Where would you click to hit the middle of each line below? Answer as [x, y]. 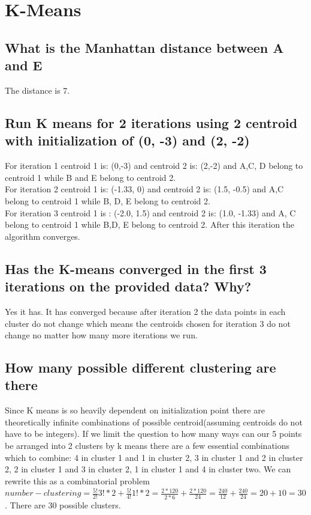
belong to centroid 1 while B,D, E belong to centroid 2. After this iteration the [150, 224]
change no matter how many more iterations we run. [101, 335]
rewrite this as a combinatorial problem [77, 480]
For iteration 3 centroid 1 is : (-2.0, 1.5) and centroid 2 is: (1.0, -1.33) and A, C [150, 212]
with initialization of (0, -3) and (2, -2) [127, 140]
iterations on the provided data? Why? [128, 286]
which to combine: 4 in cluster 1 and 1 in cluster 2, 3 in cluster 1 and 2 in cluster [154, 457]
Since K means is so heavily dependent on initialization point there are [135, 410]
